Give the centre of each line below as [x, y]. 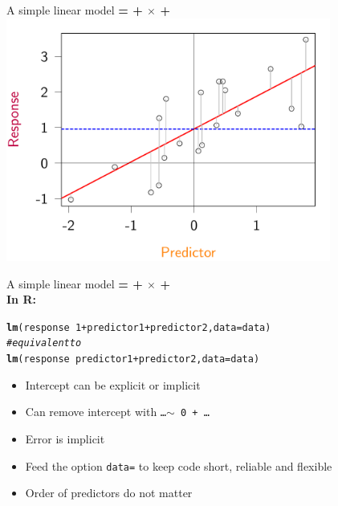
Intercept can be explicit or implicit [113, 384]
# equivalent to [44, 343]
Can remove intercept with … [96, 412]
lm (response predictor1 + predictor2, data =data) [133, 359]
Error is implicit [65, 438]
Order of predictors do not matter [109, 493]
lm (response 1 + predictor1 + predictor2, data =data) [139, 327]
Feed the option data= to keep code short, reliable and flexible [179, 465]
